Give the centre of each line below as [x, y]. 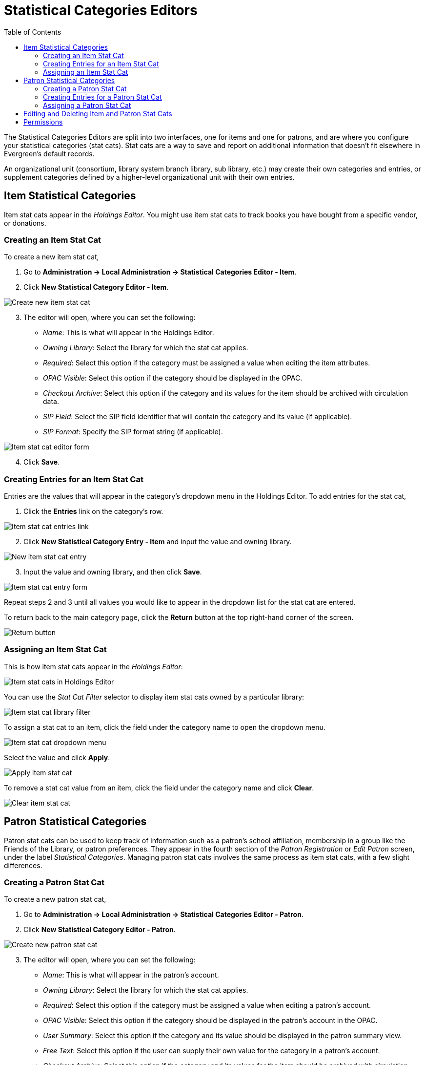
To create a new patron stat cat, [55, 899]
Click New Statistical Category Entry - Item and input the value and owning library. [158, 542]
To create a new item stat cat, [51, 257]
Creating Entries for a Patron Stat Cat [102, 97]
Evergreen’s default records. [49, 153]
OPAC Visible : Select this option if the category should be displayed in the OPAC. [173, 378]
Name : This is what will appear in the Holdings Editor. [129, 333]
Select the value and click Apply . [57, 757]
